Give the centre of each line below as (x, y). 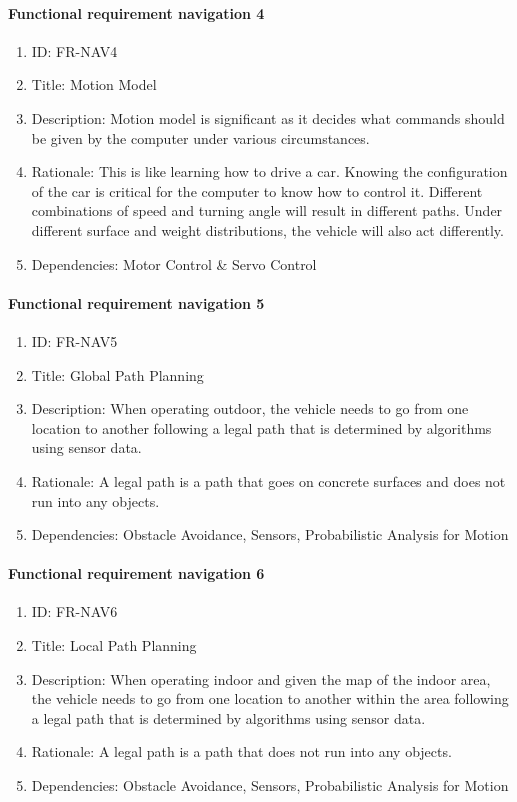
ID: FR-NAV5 (74, 340)
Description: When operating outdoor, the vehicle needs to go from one (250, 408)
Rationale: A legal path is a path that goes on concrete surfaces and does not (268, 480)
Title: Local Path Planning (114, 645)
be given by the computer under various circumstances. (200, 137)
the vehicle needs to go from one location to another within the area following (270, 698)
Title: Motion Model (94, 84)
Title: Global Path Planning (117, 374)
